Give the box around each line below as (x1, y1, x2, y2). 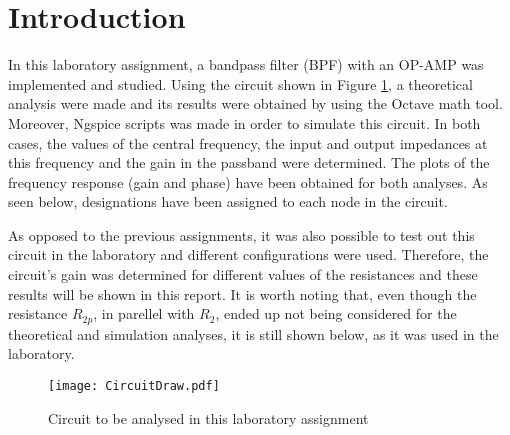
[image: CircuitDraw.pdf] (48, 378, 220, 393)
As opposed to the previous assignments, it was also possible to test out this (8, 224, 475, 245)
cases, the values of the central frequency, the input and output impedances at (8, 132, 488, 153)
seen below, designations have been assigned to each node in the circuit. (8, 191, 448, 212)
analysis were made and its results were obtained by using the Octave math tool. (8, 93, 503, 114)
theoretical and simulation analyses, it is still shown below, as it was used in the (8, 323, 499, 344)
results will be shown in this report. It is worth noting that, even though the (8, 283, 477, 304)
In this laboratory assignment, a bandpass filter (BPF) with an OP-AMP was (8, 54, 484, 75)
